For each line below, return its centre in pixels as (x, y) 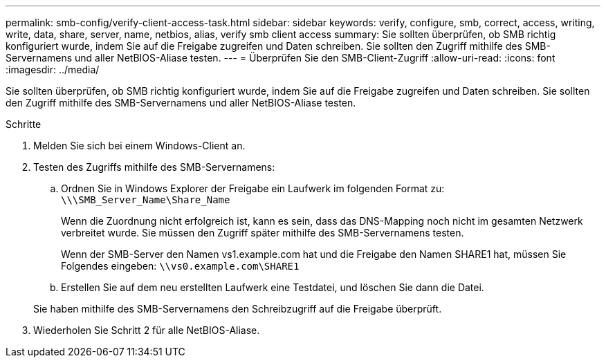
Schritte (24, 124)
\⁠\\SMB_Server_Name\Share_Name (146, 200)
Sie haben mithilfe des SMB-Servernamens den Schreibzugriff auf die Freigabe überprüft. (238, 309)
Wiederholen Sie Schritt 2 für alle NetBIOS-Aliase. (147, 330)
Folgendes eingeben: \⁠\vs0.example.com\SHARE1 (180, 266)
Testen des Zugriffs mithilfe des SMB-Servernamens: (154, 167)
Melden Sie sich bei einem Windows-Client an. (139, 146)
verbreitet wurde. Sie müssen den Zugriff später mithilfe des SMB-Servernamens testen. (263, 233)
